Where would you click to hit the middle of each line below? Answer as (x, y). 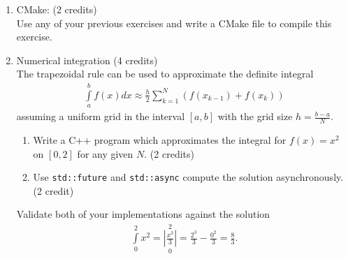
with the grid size (255, 116)
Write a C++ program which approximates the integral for (160, 140)
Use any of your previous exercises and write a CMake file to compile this (174, 23)
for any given (105, 153)
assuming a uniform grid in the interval (101, 116)
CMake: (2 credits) (57, 9)
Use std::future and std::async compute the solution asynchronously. (188, 177)
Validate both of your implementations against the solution (143, 214)
